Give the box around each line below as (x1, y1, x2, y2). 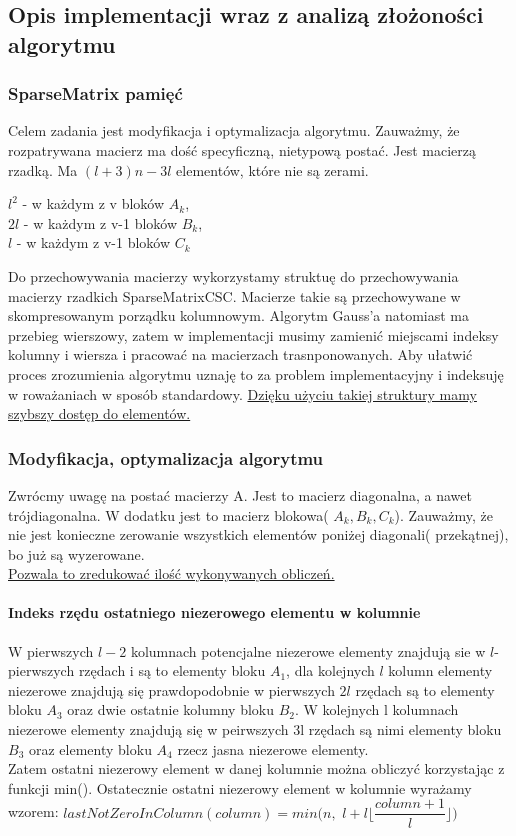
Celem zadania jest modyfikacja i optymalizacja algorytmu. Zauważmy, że (8, 120, 460, 141)
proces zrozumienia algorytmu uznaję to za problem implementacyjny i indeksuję (8, 363, 504, 384)
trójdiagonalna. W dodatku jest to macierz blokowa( (8, 504, 329, 525)
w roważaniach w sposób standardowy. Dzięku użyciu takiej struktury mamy (8, 383, 477, 404)
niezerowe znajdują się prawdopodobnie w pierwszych (8, 679, 335, 700)
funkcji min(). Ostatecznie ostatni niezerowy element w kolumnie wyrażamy (8, 777, 472, 798)
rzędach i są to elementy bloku (78, 660, 266, 681)
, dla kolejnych (286, 660, 375, 681)
